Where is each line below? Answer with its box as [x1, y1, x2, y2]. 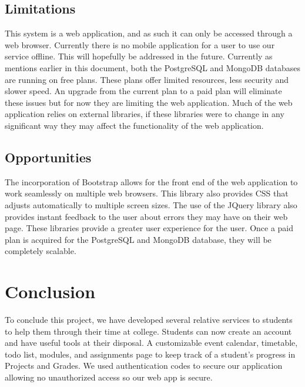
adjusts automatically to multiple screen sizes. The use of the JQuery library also [5, 198, 297, 211]
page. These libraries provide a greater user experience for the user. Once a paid [5, 222, 294, 234]
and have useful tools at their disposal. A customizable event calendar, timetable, [5, 336, 298, 349]
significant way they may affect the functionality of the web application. [5, 119, 264, 131]
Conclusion [5, 279, 96, 303]
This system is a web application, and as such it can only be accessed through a [5, 27, 293, 39]
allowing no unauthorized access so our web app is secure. [5, 371, 213, 383]
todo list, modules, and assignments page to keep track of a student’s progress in [5, 348, 296, 360]
